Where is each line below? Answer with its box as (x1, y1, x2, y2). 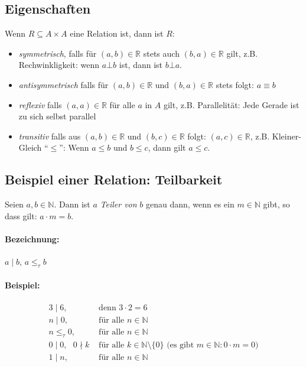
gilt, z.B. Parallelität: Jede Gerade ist (163, 98, 300, 111)
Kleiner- (272, 129, 301, 142)
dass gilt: (5, 209, 37, 222)
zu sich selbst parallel (18, 110, 96, 122)
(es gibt (167, 340, 194, 349)
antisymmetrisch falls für (18, 78, 109, 90)
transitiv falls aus (18, 129, 81, 142)
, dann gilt (148, 141, 186, 154)
